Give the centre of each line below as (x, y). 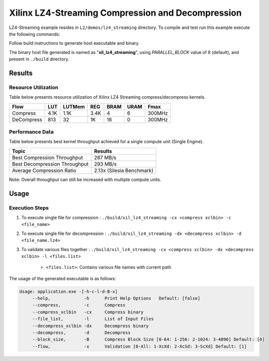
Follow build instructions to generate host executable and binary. (74, 43)
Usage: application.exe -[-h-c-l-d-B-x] (68, 291)
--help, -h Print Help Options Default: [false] (116, 298)
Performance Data (31, 132)
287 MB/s (105, 157)
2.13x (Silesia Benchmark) (124, 170)
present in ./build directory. (39, 59)
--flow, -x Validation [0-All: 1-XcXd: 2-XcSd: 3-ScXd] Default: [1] (139, 346)
